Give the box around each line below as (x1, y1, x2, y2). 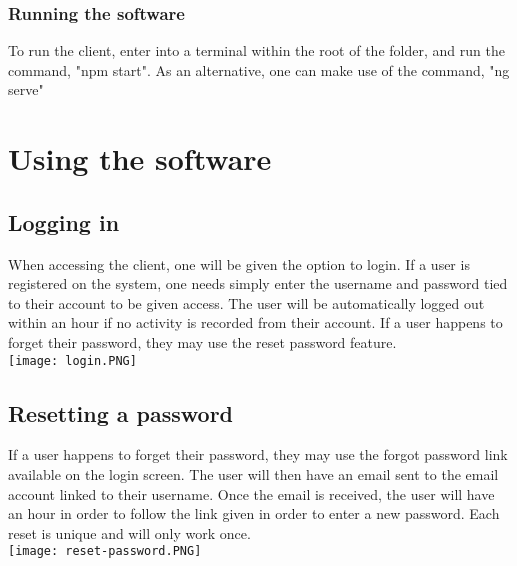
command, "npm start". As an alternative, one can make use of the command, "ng (8, 59, 510, 80)
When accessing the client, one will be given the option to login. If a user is (8, 253, 470, 274)
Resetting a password (8, 397, 234, 428)
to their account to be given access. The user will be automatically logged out (8, 292, 485, 313)
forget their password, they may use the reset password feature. (8, 331, 397, 352)
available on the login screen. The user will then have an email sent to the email (8, 464, 499, 484)
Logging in (8, 206, 120, 237)
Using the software (8, 138, 272, 179)
